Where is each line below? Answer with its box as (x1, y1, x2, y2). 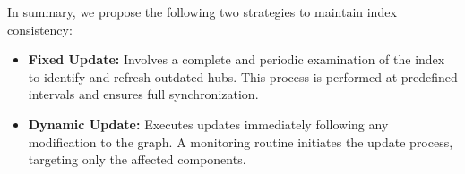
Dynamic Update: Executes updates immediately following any (28, 114, 389, 133)
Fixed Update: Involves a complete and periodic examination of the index (28, 50, 445, 69)
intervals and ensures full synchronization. (28, 85, 259, 104)
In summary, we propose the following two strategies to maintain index (7, 3, 397, 21)
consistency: (7, 20, 73, 38)
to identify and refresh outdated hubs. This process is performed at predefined (28, 67, 458, 86)
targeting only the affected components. (28, 150, 246, 169)
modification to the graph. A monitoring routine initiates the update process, (28, 132, 453, 151)
